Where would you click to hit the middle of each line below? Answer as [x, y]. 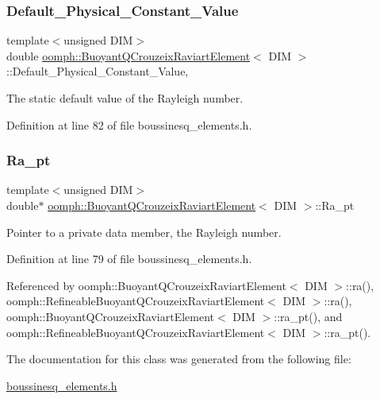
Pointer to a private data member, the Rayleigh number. [144, 232]
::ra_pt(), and [308, 316]
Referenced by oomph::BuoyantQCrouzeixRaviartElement [146, 285]
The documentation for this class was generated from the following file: [179, 359]
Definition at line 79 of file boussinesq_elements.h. [129, 259]
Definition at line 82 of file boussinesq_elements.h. [129, 124]
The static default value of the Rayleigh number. [125, 98]
